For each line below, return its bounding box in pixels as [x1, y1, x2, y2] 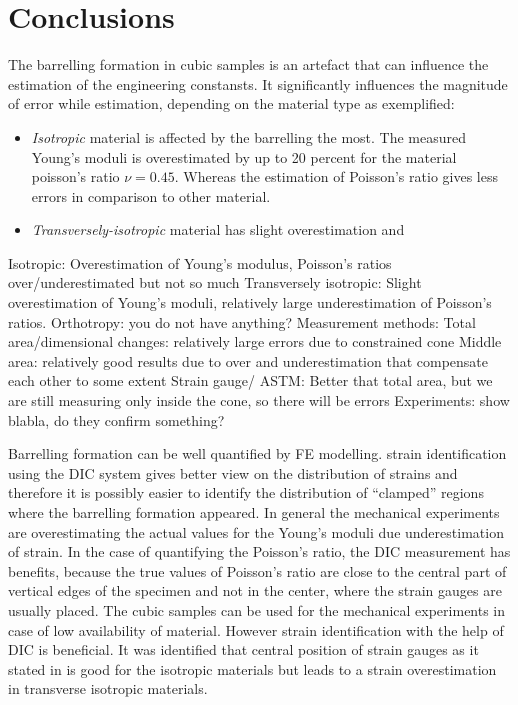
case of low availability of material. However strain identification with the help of [8, 619, 504, 640]
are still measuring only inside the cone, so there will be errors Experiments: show [8, 390, 510, 411]
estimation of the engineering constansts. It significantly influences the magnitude [8, 73, 508, 94]
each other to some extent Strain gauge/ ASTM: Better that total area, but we [8, 370, 493, 391]
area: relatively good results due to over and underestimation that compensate [8, 350, 489, 371]
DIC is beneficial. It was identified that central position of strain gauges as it [8, 639, 479, 660]
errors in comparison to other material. [31, 185, 271, 206]
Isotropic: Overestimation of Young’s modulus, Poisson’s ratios [8, 252, 392, 273]
